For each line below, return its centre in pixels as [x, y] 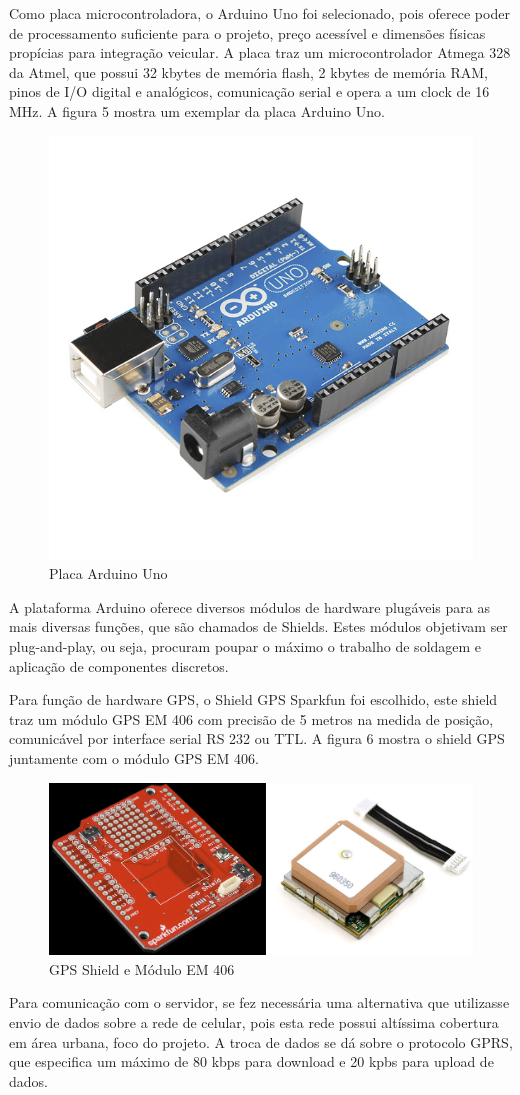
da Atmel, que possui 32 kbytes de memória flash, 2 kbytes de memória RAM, [248, 71]
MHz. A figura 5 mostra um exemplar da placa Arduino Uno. [197, 110]
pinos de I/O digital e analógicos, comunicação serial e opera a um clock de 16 [249, 91]
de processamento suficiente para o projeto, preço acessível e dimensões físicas [247, 32]
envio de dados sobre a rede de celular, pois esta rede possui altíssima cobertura [254, 1021]
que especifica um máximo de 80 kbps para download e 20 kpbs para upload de [251, 1061]
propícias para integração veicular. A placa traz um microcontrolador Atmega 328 [260, 52]
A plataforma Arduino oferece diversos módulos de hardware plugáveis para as [249, 606]
